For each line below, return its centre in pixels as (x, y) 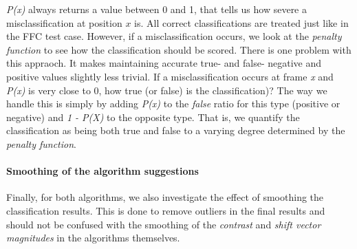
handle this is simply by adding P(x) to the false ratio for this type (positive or (173, 104)
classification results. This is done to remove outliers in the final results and (166, 210)
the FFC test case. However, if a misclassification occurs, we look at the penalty (174, 36)
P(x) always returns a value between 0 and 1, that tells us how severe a (156, 9)
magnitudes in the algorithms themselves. (93, 238)
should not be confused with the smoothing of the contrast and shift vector (164, 224)
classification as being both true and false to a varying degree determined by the (176, 130)
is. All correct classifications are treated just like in (241, 22)
